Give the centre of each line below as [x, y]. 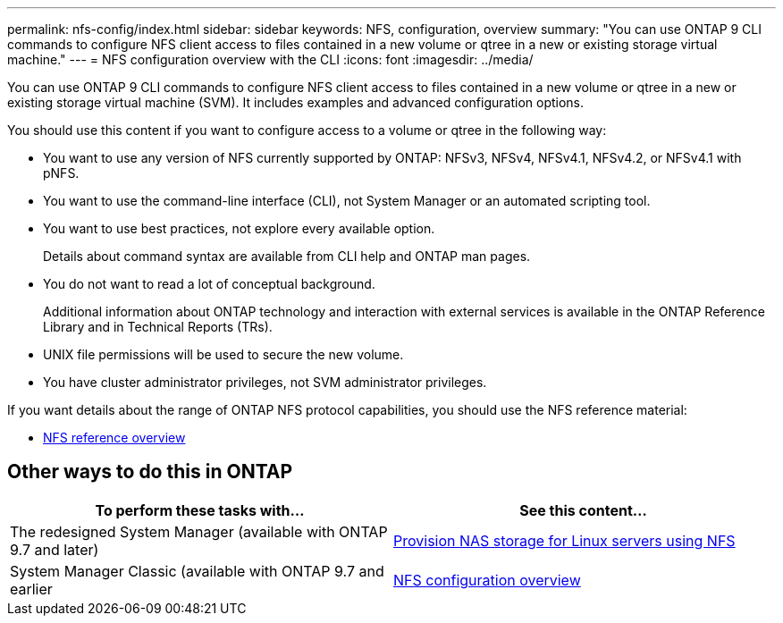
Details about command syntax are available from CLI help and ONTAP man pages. [287, 256]
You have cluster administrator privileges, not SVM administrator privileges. [265, 382]
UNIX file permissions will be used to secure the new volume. [223, 354]
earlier [31, 589]
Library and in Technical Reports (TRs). [158, 327]
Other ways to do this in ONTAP [150, 472]
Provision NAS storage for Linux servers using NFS [564, 540]
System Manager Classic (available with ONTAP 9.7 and [197, 571]
